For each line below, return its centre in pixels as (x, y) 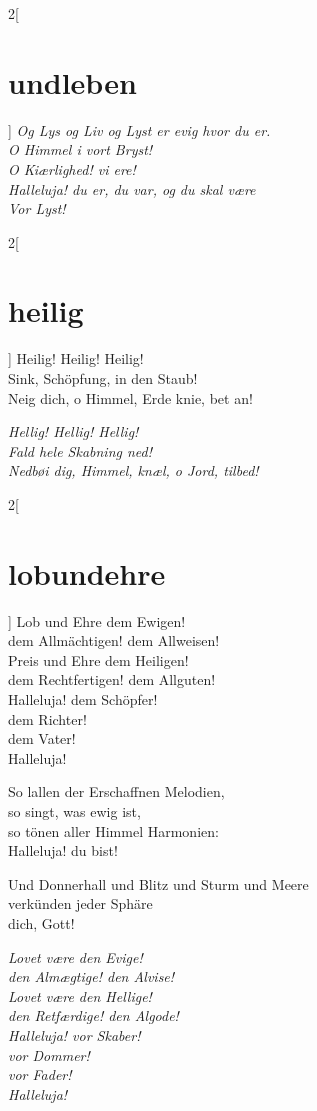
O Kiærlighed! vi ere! (72, 168)
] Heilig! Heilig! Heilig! (76, 358)
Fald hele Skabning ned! (80, 450)
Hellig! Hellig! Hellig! (73, 431)
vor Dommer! (49, 1054)
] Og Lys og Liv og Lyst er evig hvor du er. (139, 129)
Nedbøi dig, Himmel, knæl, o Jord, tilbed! (133, 470)
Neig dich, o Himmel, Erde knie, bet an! (130, 397)
